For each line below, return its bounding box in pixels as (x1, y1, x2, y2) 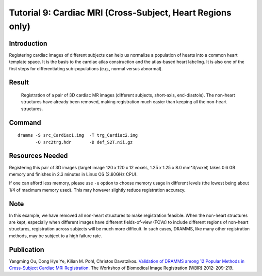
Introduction (9, 39, 48, 48)
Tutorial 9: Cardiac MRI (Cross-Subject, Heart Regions (9, 7, 231, 18)
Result (9, 78, 29, 87)
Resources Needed (9, 152, 68, 160)
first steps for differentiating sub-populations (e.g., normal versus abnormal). (9, 65, 163, 71)
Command (9, 118, 41, 127)
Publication (9, 245, 45, 254)
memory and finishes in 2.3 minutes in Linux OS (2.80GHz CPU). (9, 171, 138, 177)
